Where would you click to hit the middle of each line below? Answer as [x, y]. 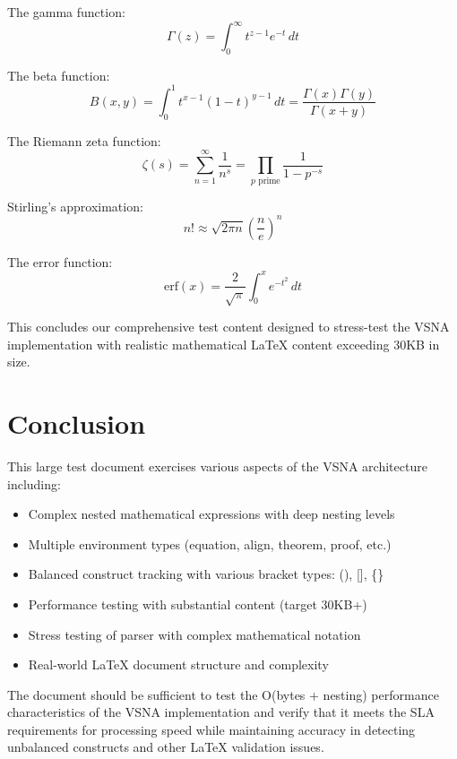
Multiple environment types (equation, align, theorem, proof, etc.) [210, 543]
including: [34, 483]
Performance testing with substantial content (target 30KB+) [198, 604]
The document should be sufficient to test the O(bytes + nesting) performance [223, 694]
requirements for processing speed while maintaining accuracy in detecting [211, 729]
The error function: [60, 261]
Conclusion [77, 423]
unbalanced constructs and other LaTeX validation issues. [166, 747]
